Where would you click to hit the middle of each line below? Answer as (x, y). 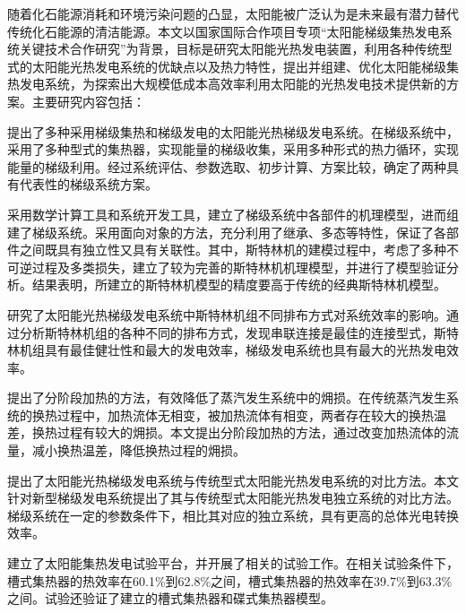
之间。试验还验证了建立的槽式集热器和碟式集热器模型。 (170, 598)
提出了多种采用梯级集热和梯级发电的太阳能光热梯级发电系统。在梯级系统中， (233, 131)
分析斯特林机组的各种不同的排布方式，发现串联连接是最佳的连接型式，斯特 (239, 332)
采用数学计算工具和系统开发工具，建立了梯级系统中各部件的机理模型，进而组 (233, 214)
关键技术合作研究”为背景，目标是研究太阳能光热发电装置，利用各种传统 (229, 49)
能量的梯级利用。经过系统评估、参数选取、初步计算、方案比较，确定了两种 (227, 166)
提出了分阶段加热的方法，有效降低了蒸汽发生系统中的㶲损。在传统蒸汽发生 (227, 397)
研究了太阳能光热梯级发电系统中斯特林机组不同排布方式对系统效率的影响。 (227, 314)
